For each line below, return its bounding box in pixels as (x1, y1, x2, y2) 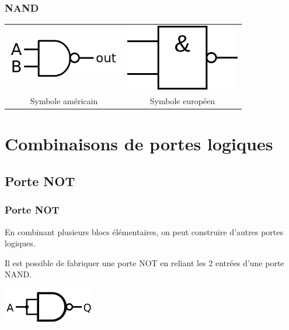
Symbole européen (149, 95, 215, 107)
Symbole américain (30, 95, 98, 107)
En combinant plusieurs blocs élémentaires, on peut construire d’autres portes (5, 225, 283, 238)
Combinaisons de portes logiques (5, 132, 273, 156)
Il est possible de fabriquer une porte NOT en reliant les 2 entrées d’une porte (5, 256, 284, 269)
